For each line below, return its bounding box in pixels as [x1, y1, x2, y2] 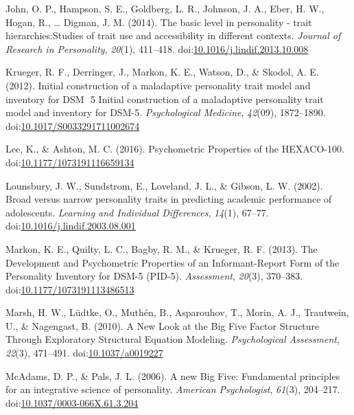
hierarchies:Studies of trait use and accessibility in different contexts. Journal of [5, 28, 341, 43]
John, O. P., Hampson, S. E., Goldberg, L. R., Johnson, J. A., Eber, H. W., [5, 1, 324, 15]
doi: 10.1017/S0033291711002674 [5, 118, 140, 133]
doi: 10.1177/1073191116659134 [5, 155, 134, 169]
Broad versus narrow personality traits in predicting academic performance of [5, 192, 332, 206]
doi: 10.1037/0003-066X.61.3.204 [5, 395, 139, 410]
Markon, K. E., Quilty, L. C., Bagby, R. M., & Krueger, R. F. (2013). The [5, 241, 318, 256]
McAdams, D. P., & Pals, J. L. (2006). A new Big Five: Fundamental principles [5, 368, 340, 383]
